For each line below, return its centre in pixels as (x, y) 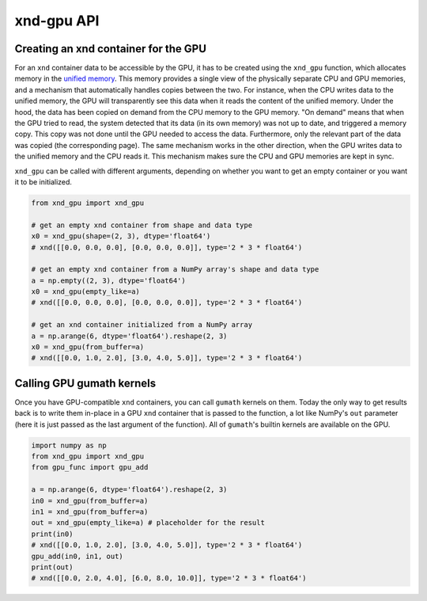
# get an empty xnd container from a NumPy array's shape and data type (175, 270)
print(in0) (52, 534)
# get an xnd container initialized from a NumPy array (142, 325)
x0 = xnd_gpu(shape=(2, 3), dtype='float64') (121, 236)
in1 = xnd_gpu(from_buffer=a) (90, 512)
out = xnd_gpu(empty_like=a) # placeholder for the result (148, 523)
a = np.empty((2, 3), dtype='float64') (108, 280)
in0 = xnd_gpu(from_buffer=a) (90, 500)
